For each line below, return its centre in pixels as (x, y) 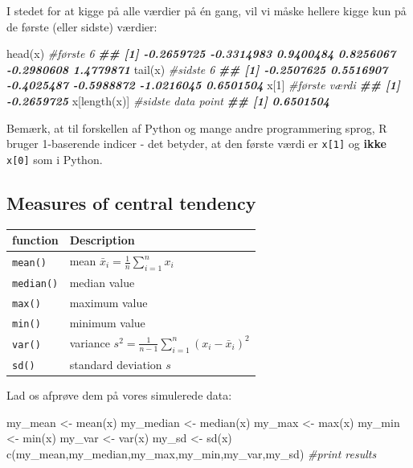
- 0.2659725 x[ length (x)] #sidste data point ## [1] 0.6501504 (168, 100)
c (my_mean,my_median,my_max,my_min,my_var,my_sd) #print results (192, 453)
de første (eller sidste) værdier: (82, 26)
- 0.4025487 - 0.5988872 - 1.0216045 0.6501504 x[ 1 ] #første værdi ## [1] (203, 85)
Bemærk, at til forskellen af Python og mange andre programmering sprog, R (197, 127)
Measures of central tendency (131, 202)
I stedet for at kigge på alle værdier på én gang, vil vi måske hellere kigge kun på (206, 10)
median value (102, 283)
